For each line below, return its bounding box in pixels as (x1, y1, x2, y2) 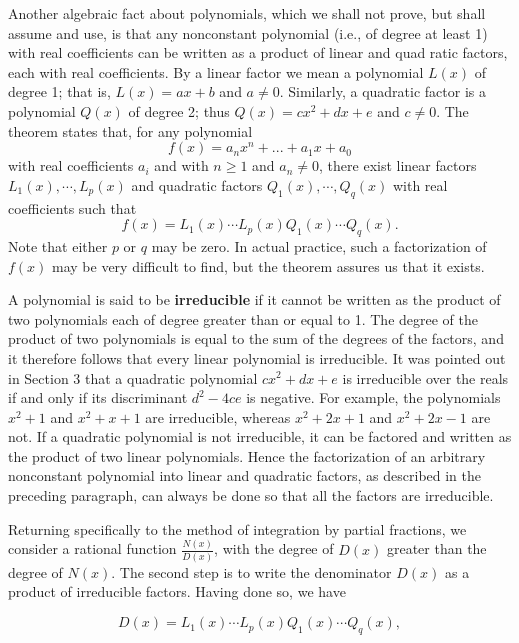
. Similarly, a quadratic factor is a (279, 81, 486, 102)
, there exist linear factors (319, 155, 477, 176)
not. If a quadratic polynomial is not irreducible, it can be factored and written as (8, 426, 512, 447)
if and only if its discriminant (8, 387, 188, 408)
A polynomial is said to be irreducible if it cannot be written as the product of (8, 289, 501, 310)
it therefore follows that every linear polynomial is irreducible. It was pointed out (8, 347, 506, 368)
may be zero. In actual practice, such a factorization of (151, 235, 487, 256)
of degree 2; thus (128, 100, 230, 121)
